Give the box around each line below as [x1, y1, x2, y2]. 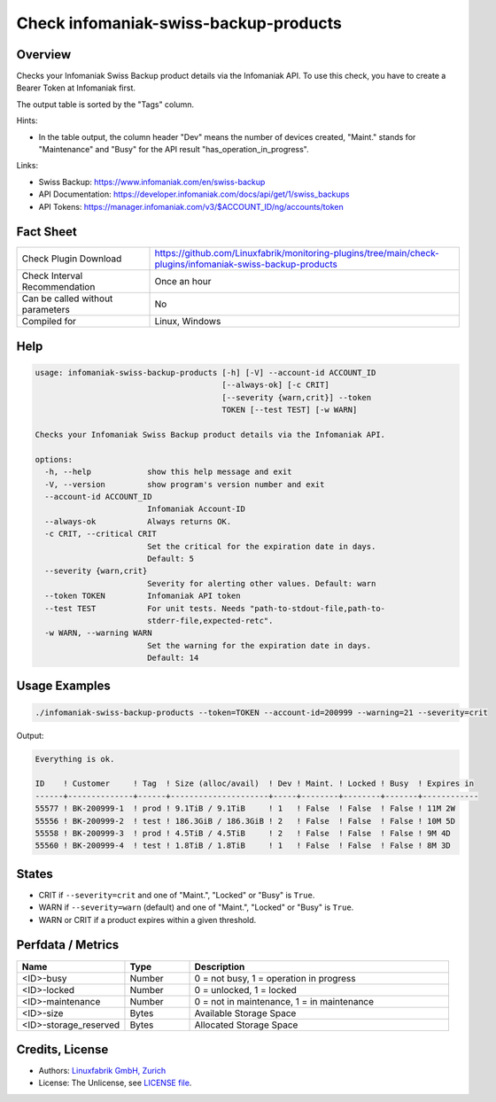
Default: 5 [146, 554, 195, 563]
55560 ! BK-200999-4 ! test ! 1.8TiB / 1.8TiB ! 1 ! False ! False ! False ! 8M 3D [35, 841, 451, 850]
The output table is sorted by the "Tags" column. [16, 98, 195, 110]
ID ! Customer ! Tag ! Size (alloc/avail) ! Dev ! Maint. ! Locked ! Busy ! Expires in [35, 779, 474, 788]
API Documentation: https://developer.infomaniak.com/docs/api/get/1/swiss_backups [38, 189, 350, 199]
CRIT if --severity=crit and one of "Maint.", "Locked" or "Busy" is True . [38, 889, 315, 900]
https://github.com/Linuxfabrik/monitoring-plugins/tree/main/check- [154, 247, 440, 260]
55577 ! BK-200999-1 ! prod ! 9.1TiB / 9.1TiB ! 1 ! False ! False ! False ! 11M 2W [35, 803, 456, 814]
